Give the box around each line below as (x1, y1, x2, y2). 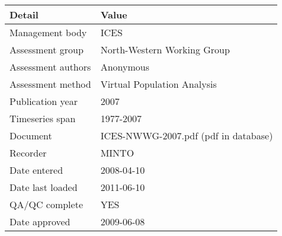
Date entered (9, 163, 63, 177)
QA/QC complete (9, 197, 83, 211)
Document (9, 129, 52, 142)
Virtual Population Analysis (100, 77, 217, 91)
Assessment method (9, 77, 91, 91)
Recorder (9, 146, 47, 160)
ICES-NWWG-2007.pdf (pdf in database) (100, 129, 273, 142)
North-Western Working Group (100, 43, 230, 56)
